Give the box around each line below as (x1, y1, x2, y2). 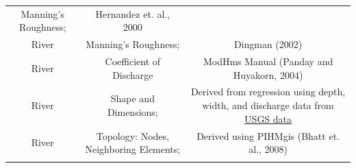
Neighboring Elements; (85, 142, 181, 156)
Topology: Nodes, (96, 128, 169, 143)
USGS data (244, 111, 292, 125)
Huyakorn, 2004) (233, 67, 303, 82)
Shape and (110, 91, 155, 106)
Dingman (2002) (233, 37, 303, 51)
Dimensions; (107, 104, 158, 119)
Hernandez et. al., (95, 6, 170, 21)
